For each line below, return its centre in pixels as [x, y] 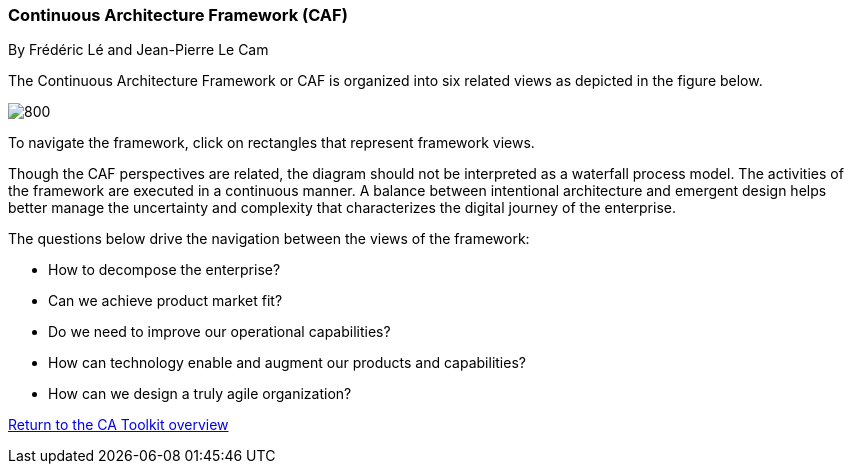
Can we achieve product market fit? [165, 301]
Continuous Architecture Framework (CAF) [178, 15]
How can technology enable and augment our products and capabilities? [287, 363]
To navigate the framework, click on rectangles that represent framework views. [271, 143]
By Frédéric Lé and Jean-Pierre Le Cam [138, 50]
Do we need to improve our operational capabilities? [219, 332]
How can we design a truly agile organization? [200, 394]
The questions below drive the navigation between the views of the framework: [269, 239]
